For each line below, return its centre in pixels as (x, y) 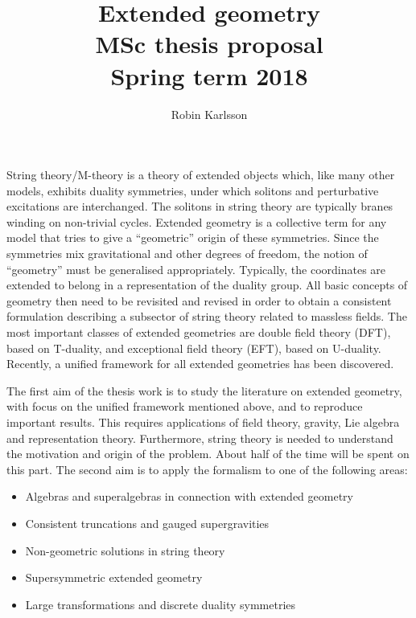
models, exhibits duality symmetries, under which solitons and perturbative (193, 190)
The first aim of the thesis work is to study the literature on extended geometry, (204, 390)
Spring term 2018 (209, 75)
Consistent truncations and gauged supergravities (147, 523)
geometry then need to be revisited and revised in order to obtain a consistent (199, 300)
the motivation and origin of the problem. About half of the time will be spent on (208, 454)
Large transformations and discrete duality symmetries (161, 604)
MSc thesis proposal (209, 44)
